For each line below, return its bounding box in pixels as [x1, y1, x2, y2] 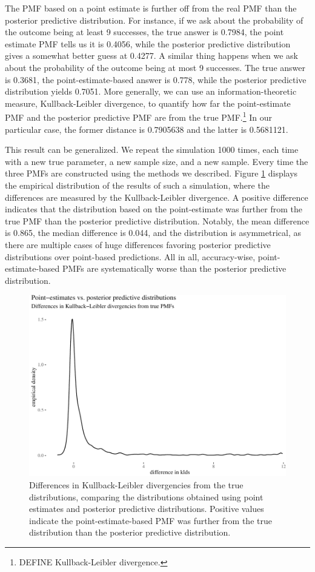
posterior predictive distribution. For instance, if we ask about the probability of [5, 13, 303, 26]
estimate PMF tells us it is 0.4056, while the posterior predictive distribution [5, 37, 291, 50]
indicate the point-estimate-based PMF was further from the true [29, 514, 272, 527]
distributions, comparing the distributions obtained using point [29, 490, 264, 503]
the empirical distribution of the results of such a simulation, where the [5, 178, 270, 191]
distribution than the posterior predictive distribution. [29, 526, 231, 539]
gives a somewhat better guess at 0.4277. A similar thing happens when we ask [5, 49, 298, 62]
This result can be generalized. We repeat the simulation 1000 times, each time [5, 143, 299, 156]
